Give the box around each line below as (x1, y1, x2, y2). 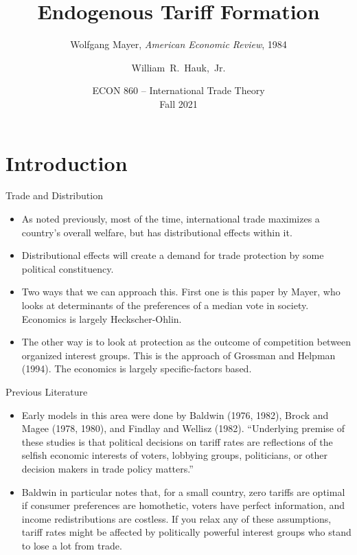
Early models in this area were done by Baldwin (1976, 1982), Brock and (21, 407, 329, 422)
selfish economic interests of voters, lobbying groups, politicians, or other (21, 448, 328, 462)
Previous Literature (5, 384, 88, 398)
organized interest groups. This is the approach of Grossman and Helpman (21, 348, 336, 362)
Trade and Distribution (5, 188, 103, 203)
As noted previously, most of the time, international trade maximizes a (21, 212, 320, 226)
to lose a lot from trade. (21, 538, 122, 552)
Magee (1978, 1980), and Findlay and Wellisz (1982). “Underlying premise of (21, 421, 345, 435)
